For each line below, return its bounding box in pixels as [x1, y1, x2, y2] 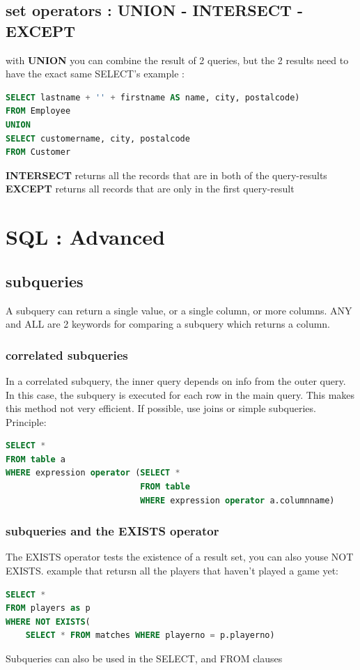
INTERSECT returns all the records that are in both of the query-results [6, 167, 327, 182]
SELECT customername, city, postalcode [6, 133, 190, 144]
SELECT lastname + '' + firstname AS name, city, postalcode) [6, 92, 300, 102]
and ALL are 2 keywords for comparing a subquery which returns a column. [6, 317, 331, 331]
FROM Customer [6, 147, 71, 158]
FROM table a [6, 454, 65, 464]
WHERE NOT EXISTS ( [6, 616, 91, 627]
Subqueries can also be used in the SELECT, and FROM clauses [6, 651, 283, 666]
